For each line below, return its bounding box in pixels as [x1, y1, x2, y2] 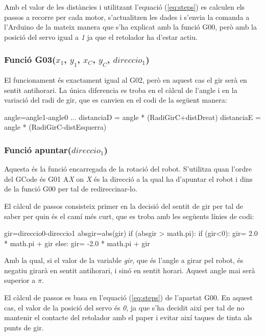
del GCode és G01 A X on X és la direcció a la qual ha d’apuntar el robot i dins [4, 173, 253, 184]
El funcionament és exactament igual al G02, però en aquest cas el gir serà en [4, 74, 247, 85]
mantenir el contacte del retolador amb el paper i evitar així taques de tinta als [4, 312, 252, 323]
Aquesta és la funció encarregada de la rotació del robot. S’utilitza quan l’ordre [4, 163, 252, 174]
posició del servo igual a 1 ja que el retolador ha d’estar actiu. [4, 31, 198, 42]
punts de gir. [4, 322, 44, 332]
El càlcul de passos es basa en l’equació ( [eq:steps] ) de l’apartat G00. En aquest [4, 292, 253, 303]
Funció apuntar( [4, 143, 71, 156]
